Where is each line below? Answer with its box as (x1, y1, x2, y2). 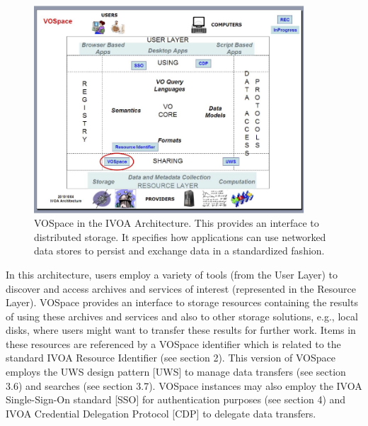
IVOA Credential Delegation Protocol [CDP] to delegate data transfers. (6, 405, 316, 420)
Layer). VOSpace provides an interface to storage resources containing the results (6, 295, 358, 310)
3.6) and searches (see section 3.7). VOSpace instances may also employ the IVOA (6, 378, 362, 393)
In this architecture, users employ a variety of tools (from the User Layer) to (6, 267, 338, 281)
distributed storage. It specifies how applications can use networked (34, 229, 326, 244)
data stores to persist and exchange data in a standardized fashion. (34, 243, 325, 258)
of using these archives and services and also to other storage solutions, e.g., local (6, 308, 358, 323)
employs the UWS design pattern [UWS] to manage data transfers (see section (6, 364, 346, 379)
